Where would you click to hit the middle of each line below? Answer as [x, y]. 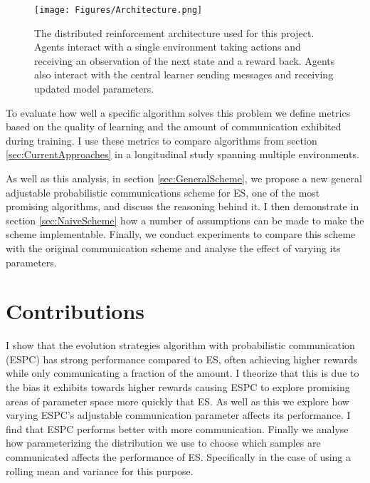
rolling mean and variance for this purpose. [100, 471]
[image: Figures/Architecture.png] [118, 10]
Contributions [75, 311]
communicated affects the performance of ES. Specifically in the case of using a [179, 457]
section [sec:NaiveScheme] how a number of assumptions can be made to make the [185, 220]
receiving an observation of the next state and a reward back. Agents [185, 60]
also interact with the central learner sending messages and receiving [184, 74]
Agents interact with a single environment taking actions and [168, 47]
